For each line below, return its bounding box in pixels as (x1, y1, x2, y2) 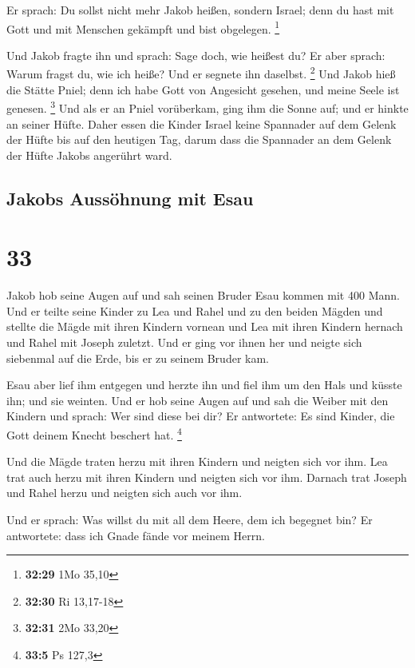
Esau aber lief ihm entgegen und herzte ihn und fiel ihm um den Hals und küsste (6, 376, 402, 393)
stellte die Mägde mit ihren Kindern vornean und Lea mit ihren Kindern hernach (6, 318, 403, 335)
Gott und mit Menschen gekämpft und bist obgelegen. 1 (6, 18, 280, 37)
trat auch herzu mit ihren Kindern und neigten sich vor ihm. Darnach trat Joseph (6, 468, 407, 485)
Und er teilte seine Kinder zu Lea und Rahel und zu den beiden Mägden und (6, 302, 383, 319)
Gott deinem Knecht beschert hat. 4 (6, 423, 182, 443)
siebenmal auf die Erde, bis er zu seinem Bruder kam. (6, 349, 269, 366)
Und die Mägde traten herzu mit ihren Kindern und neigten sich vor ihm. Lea (6, 453, 388, 470)
